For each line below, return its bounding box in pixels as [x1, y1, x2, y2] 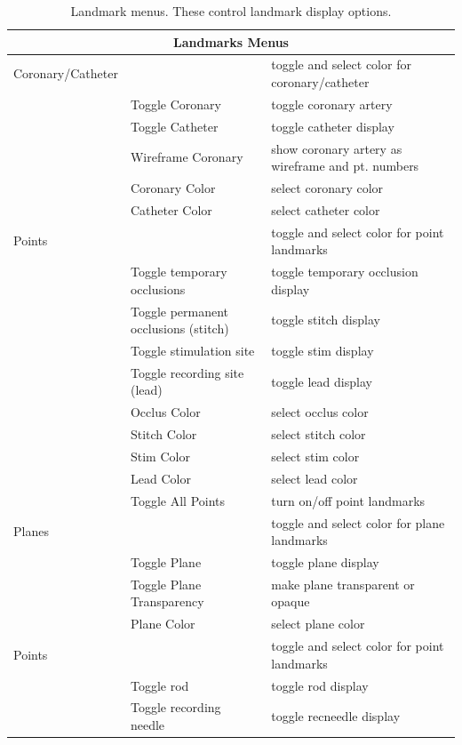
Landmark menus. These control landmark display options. [70, 2, 392, 20]
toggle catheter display [271, 116, 394, 135]
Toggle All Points [130, 491, 226, 509]
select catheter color [271, 200, 380, 219]
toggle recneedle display [271, 707, 401, 725]
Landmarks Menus [173, 32, 289, 51]
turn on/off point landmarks [271, 491, 426, 509]
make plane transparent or [271, 574, 415, 593]
